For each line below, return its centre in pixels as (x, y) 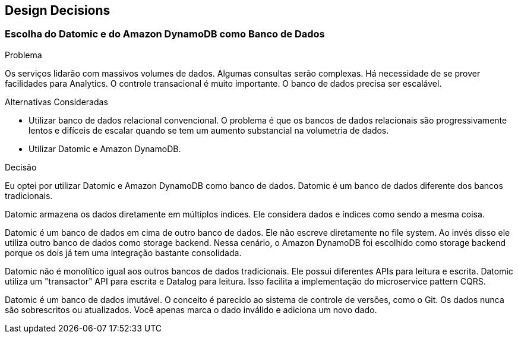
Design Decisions (58, 10)
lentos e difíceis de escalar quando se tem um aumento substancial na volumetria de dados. (209, 130)
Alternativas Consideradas (56, 102)
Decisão (21, 167)
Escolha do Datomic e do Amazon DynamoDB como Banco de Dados (165, 34)
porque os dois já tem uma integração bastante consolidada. (123, 252)
